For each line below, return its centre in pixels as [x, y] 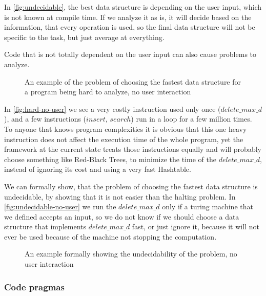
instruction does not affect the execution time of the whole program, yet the [124, 139]
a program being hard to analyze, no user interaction [108, 92]
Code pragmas [34, 287]
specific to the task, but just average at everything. [84, 37]
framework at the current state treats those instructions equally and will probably [133, 149]
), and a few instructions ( [45, 119]
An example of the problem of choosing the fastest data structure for [133, 81]
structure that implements [45, 226]
